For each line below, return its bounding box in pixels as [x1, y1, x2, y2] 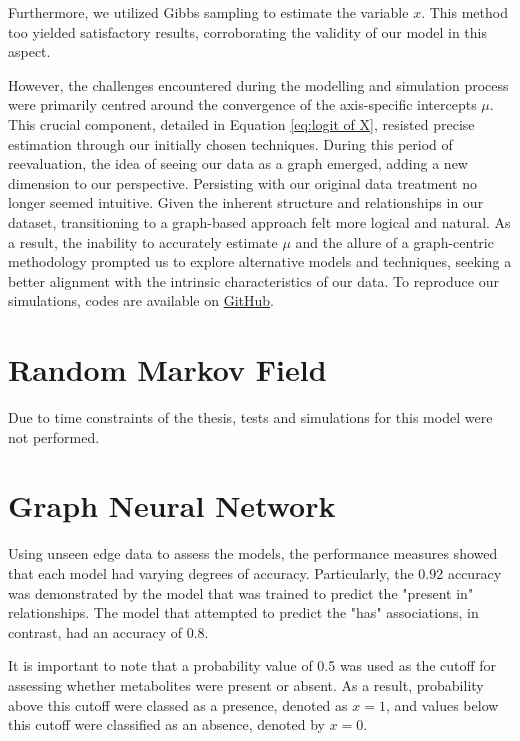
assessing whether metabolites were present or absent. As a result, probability [8, 674, 484, 695]
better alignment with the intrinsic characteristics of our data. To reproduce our [8, 270, 499, 291]
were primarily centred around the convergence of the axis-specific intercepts [8, 94, 477, 115]
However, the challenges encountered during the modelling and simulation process [8, 74, 509, 95]
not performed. [8, 426, 100, 447]
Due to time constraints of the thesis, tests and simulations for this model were [8, 407, 493, 428]
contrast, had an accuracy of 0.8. [8, 621, 209, 642]
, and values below [385, 694, 499, 715]
